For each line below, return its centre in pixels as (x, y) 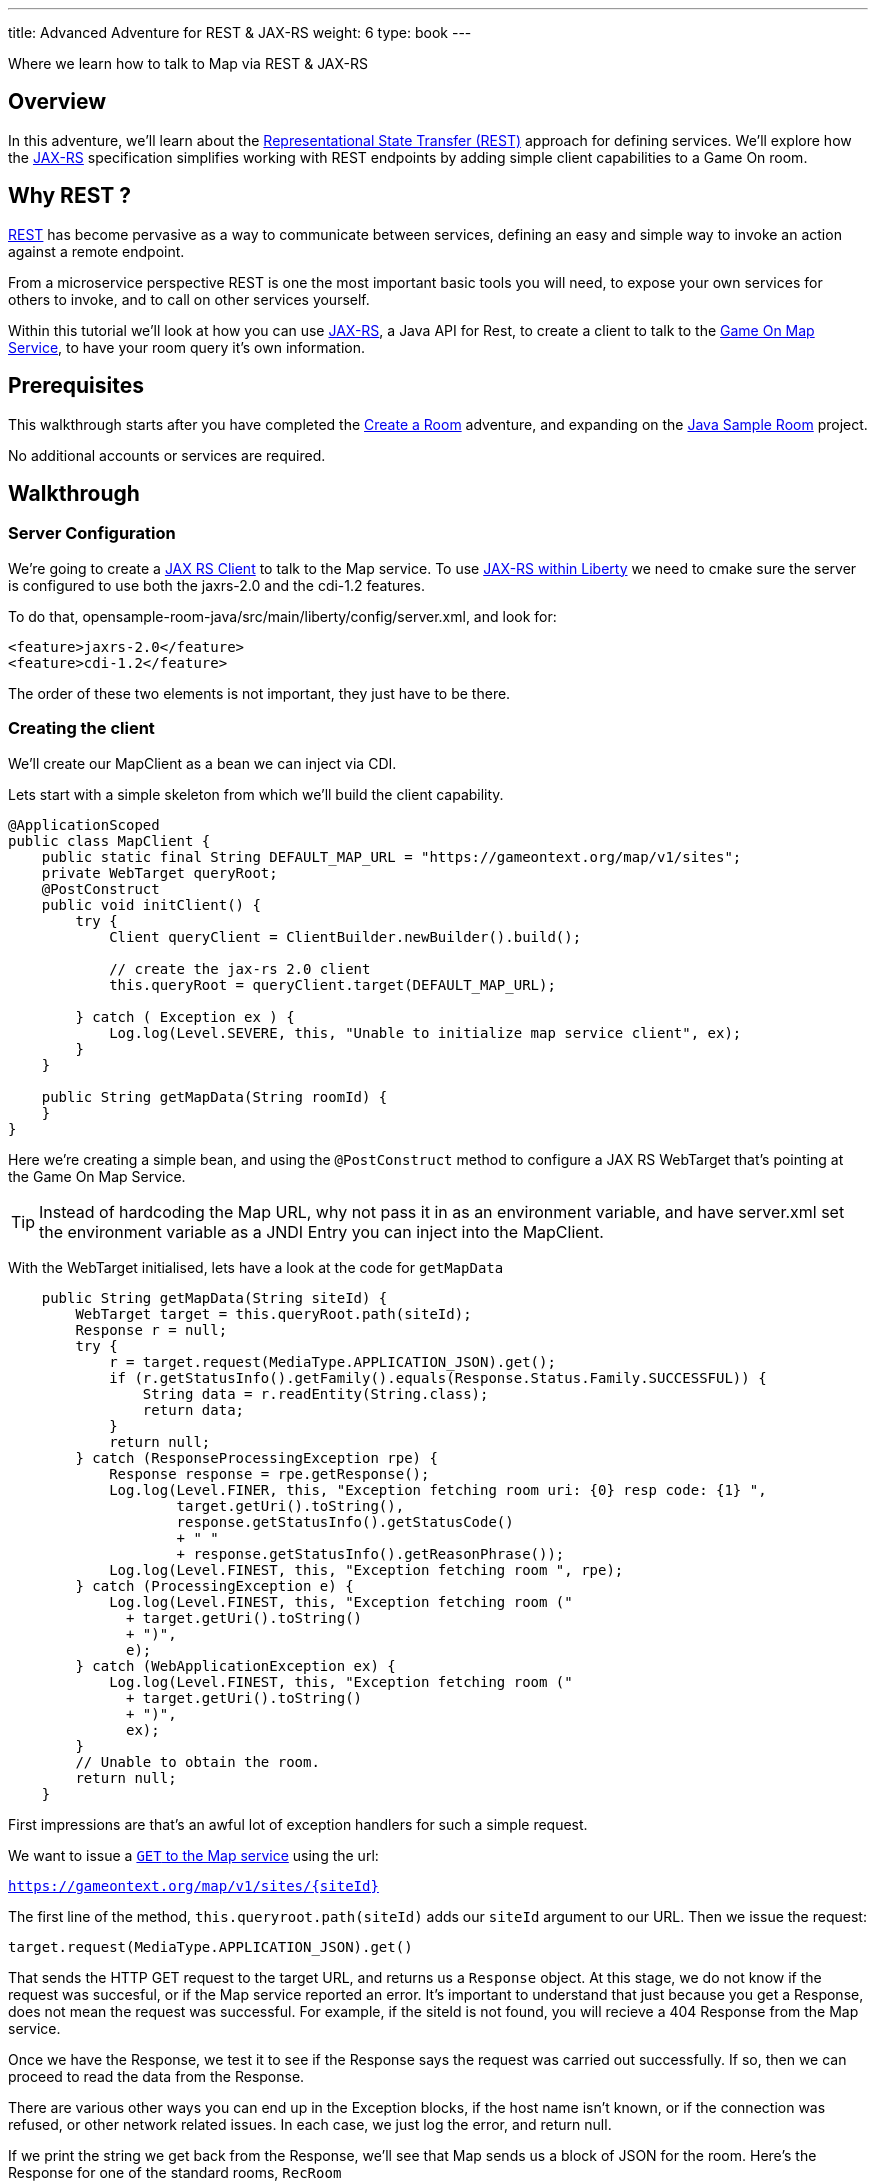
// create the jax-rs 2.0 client (240, 968)
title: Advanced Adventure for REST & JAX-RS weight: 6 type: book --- (240, 32)
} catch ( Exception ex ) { (185, 1016)
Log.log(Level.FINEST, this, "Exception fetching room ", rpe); (366, 1569)
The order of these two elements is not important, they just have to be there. (259, 693)
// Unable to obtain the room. (197, 1761)
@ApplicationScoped (84, 824)
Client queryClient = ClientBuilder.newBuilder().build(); (345, 936)
